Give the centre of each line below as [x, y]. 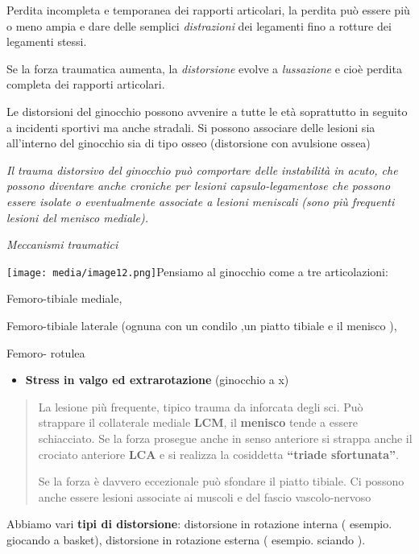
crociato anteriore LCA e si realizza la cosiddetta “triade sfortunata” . [218, 454]
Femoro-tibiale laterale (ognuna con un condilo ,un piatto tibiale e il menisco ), [202, 325]
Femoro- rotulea [46, 352]
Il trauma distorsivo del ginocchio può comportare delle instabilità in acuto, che [202, 170]
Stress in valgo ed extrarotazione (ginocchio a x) [157, 380]
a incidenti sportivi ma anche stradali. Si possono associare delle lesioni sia [191, 127]
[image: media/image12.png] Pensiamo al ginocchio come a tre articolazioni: [197, 271]
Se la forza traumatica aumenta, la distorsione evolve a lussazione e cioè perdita [204, 68]
